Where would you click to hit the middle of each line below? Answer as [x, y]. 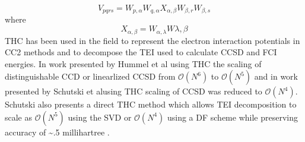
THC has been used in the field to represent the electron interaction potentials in [152, 40]
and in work [276, 76]
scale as [19, 117]
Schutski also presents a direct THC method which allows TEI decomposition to [151, 104]
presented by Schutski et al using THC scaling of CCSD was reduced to [134, 91]
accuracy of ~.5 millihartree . [57, 132]
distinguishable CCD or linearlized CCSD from [90, 76]
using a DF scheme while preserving [232, 117]
